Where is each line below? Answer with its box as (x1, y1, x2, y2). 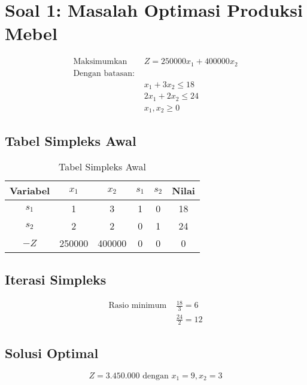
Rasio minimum (108, 301, 167, 310)
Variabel (10, 184, 50, 198)
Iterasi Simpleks (5, 270, 107, 288)
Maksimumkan (73, 57, 127, 66)
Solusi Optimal (5, 343, 99, 362)
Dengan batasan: (73, 69, 135, 78)
